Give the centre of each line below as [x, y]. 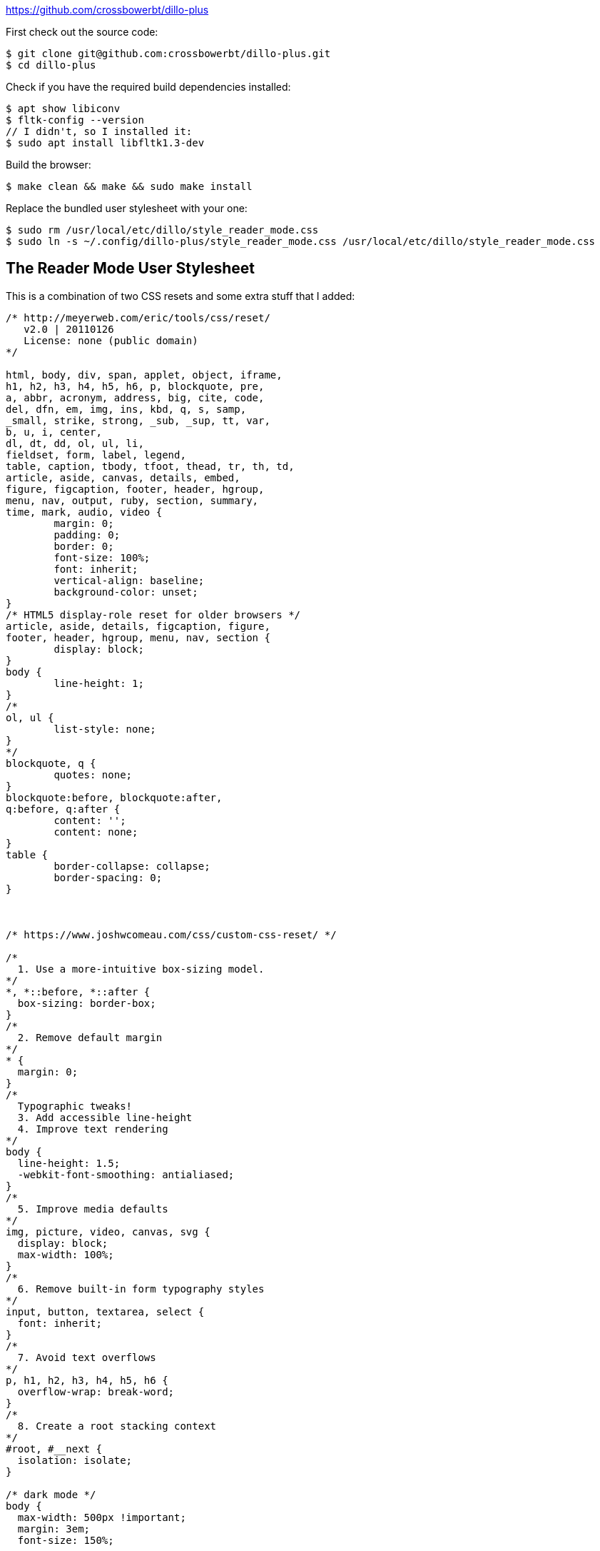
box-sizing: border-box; [87, 1003]
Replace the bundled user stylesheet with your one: [127, 208]
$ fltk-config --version [75, 120]
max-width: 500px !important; [102, 1517]
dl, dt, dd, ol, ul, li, [75, 443]
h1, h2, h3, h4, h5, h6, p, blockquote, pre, [135, 386]
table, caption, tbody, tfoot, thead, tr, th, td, [150, 466]
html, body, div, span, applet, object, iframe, [144, 375]
